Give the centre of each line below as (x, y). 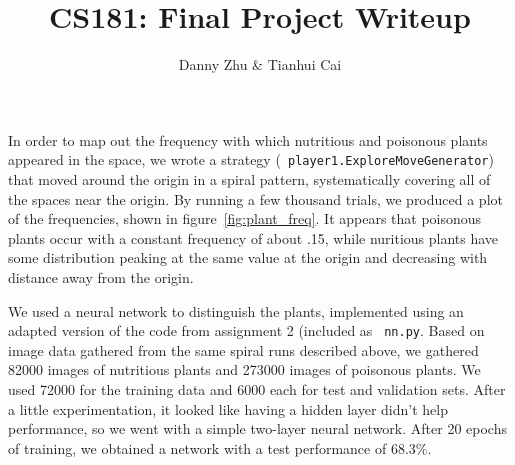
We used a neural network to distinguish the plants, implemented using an (236, 310)
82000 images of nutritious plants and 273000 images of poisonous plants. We (244, 369)
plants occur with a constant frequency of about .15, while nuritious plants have (253, 237)
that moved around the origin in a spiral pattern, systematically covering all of (249, 178)
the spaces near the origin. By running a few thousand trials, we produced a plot (255, 198)
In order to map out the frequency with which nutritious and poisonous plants (248, 139)
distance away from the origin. (101, 276)
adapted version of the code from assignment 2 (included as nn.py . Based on (246, 330)
